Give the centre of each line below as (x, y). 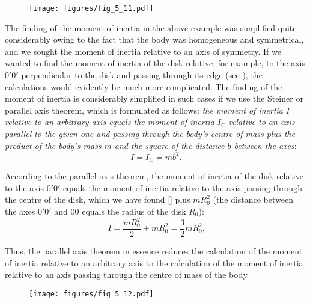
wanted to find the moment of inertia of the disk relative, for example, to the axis (155, 63)
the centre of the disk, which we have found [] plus (98, 199)
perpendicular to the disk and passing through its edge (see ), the (142, 75)
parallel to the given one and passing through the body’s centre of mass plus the (150, 133)
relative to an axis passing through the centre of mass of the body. (127, 274)
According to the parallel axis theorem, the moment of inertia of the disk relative (154, 176)
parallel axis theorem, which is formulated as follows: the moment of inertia (144, 110)
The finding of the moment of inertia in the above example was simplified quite (151, 27)
